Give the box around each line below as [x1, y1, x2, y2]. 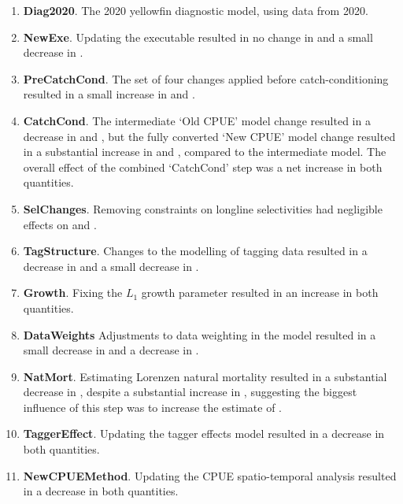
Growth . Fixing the [23, 284, 123, 301]
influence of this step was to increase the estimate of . [23, 398, 282, 415]
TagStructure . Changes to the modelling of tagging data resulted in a [23, 243, 368, 259]
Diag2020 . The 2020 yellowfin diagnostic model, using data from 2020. [23, 2, 368, 18]
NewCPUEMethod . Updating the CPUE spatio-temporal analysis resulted [23, 467, 397, 484]
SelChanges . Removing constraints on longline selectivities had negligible [23, 200, 383, 217]
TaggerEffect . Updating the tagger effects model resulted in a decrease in [23, 425, 385, 442]
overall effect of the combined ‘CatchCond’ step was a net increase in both [23, 158, 383, 175]
